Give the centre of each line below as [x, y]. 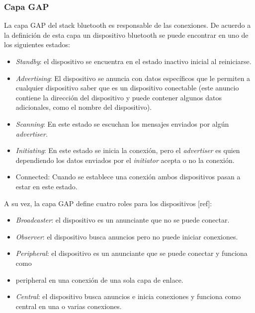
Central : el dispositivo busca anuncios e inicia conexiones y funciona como [128, 296]
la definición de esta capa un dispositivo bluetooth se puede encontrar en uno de [126, 35]
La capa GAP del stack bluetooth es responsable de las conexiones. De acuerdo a [127, 25]
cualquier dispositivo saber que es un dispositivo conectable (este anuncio [127, 88]
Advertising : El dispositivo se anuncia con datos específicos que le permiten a [133, 78]
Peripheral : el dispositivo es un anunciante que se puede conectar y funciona [131, 253]
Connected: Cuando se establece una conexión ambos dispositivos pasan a [128, 177]
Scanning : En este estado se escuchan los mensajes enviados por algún [122, 123]
